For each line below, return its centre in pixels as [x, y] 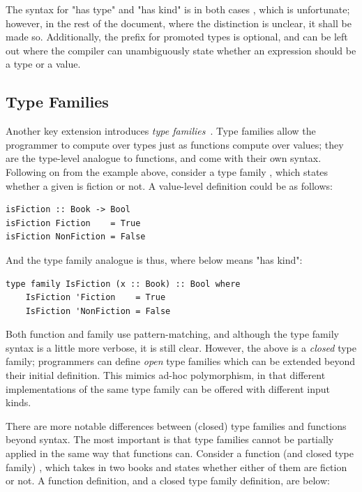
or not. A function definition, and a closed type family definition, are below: [168, 480]
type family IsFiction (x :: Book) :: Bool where [123, 284]
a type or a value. [43, 64]
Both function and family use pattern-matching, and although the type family [172, 334]
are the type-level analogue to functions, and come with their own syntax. [164, 158]
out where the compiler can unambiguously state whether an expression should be [181, 50]
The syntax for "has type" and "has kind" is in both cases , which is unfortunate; [178, 9]
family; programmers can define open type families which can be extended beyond [181, 361]
